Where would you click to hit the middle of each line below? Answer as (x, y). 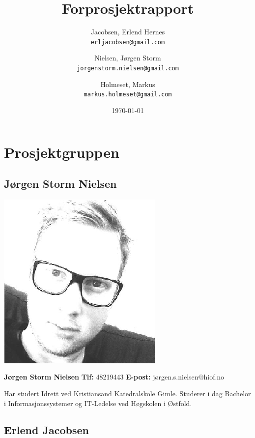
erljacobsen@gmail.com (128, 42)
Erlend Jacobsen (46, 429)
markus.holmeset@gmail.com (128, 95)
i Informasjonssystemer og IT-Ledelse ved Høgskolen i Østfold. (98, 403)
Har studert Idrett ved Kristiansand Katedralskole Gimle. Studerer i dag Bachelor (127, 394)
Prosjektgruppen (62, 152)
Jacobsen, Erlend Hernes (128, 32)
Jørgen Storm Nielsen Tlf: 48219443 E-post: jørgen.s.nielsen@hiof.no (114, 377)
